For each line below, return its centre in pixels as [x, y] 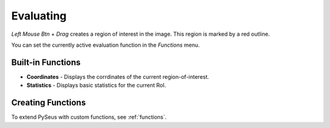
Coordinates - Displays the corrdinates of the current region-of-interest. [118, 76]
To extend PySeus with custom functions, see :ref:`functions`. [89, 117]
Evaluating [39, 16]
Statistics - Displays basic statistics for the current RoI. [96, 86]
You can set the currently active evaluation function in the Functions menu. [105, 45]
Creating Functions [49, 103]
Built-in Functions [46, 62]
